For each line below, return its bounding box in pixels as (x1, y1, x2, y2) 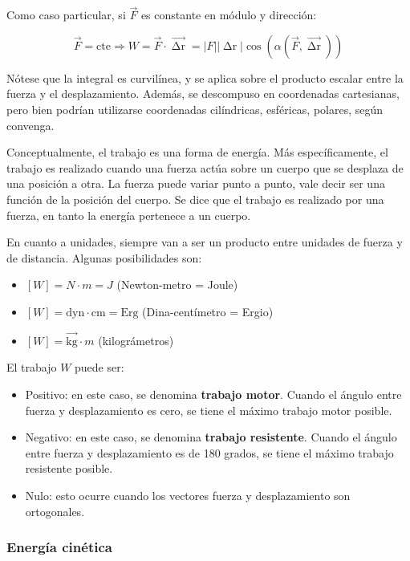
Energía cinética (6, 537, 112, 557)
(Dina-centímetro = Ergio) (142, 303, 274, 319)
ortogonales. (25, 502, 85, 519)
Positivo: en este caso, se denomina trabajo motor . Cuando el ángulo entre (25, 385, 402, 402)
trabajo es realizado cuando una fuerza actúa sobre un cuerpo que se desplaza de (6, 159, 404, 176)
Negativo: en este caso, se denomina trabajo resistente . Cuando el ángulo (25, 429, 397, 445)
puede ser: (75, 359, 124, 376)
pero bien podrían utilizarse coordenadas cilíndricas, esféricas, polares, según (6, 101, 384, 117)
